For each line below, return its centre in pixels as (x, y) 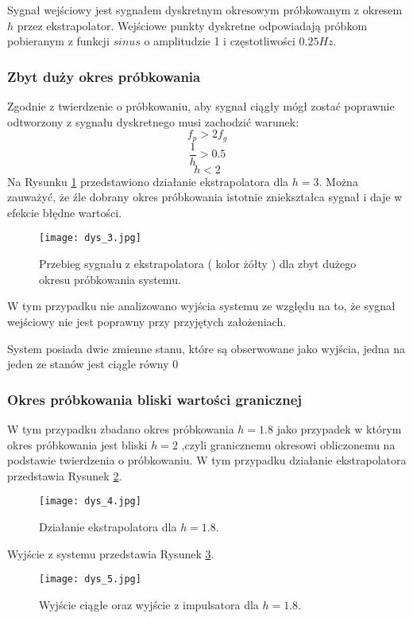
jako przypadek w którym (339, 428)
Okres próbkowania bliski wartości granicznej (154, 399)
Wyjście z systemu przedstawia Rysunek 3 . (111, 553)
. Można (338, 181)
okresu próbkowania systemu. (110, 279)
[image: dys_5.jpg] (90, 579)
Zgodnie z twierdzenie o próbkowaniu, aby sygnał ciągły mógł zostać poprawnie (201, 106)
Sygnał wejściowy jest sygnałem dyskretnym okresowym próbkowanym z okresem (205, 10)
